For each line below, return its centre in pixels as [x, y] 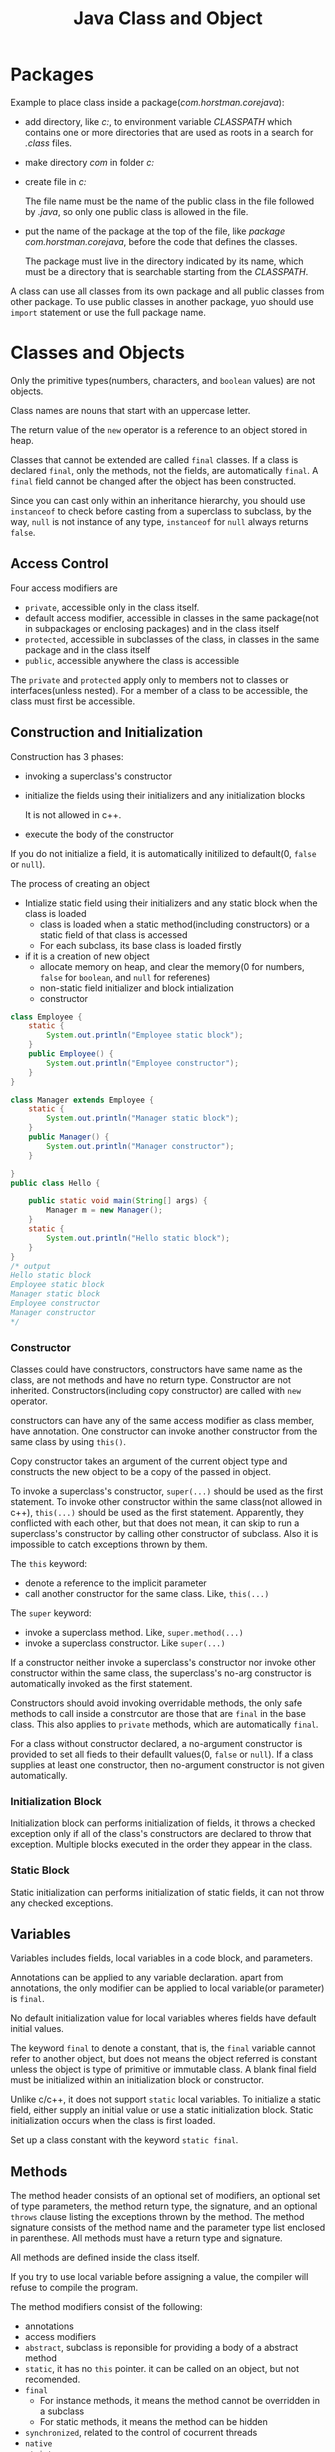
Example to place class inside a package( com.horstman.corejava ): [147, 102]
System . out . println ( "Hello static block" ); [138, 1238]
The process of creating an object [80, 883]
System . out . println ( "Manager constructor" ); [140, 1146]
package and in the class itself [87, 649]
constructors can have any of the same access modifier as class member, [162, 1420]
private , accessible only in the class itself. [112, 607]
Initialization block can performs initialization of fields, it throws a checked [163, 1823]
